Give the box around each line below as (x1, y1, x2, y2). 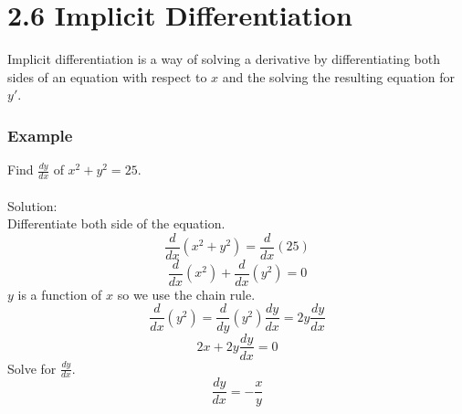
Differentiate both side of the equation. (7, 214, 226, 233)
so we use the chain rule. (117, 284, 256, 303)
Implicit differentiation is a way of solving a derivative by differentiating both (7, 49, 440, 69)
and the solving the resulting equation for (222, 67, 455, 86)
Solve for (7, 358, 57, 377)
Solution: (7, 196, 58, 215)
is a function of (17, 284, 102, 303)
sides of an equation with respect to (7, 67, 207, 86)
